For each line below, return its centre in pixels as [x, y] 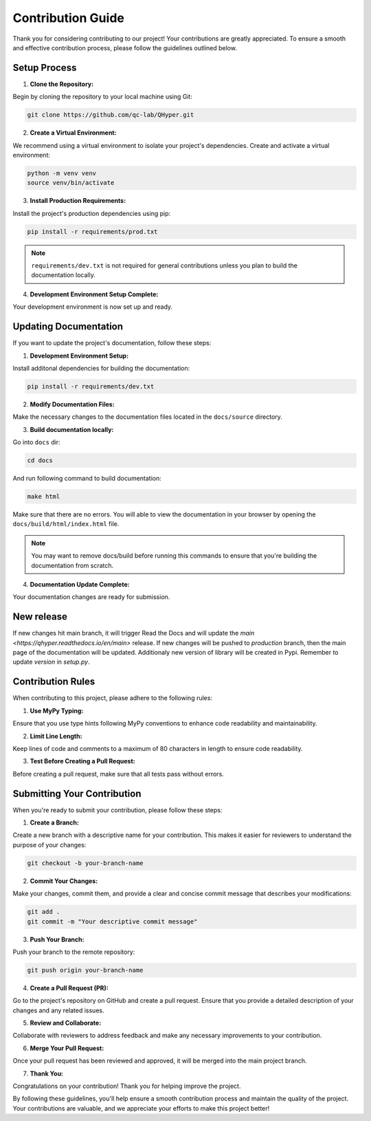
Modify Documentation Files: [72, 404]
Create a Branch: [54, 823]
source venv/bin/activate [71, 183]
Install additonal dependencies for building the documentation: [101, 368]
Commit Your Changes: [64, 881]
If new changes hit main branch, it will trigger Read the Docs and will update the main [134, 633]
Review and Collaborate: [66, 1023]
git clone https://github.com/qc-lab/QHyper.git [111, 115]
